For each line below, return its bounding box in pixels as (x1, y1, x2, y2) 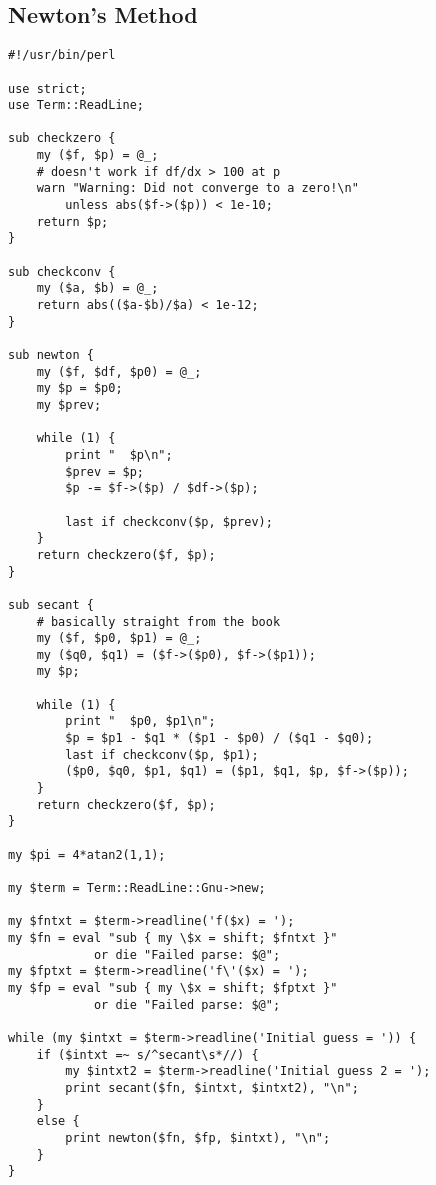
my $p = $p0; (36, 381, 123, 396)
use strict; (8, 81, 87, 96)
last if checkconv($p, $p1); (65, 747, 259, 762)
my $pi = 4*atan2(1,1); (8, 847, 166, 862)
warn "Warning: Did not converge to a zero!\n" (36, 181, 359, 196)
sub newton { (8, 348, 94, 363)
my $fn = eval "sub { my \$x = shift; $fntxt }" (8, 930, 338, 945)
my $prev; (36, 397, 102, 412)
